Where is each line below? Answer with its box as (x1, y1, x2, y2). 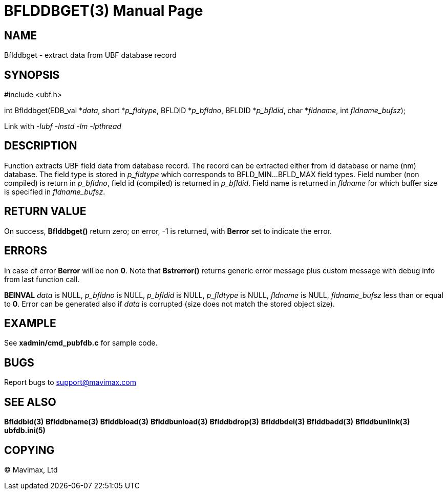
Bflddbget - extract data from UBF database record (4, 51, 177, 60)
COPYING (4, 443, 55, 457)
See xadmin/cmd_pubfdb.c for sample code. (4, 338, 158, 348)
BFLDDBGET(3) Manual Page (4, 2, 203, 19)
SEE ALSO (4, 395, 56, 409)
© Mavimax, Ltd (4, 465, 58, 474)
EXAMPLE (4, 316, 56, 330)
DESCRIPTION (4, 139, 77, 153)
